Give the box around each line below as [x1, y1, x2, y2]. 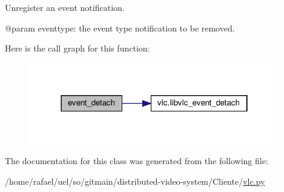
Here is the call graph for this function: [5, 42, 150, 55]
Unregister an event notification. [5, 1, 125, 13]
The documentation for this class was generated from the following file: [5, 154, 268, 167]
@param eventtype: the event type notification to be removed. [5, 21, 235, 34]
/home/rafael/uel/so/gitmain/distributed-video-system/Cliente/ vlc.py [5, 174, 265, 187]
